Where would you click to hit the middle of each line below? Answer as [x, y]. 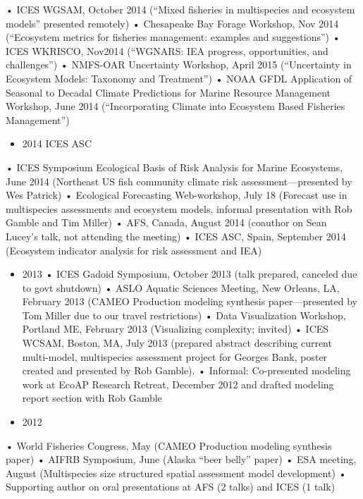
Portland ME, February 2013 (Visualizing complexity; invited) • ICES [176, 329]
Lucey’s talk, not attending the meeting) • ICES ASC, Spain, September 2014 [176, 236]
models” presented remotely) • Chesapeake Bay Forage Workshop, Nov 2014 [172, 23]
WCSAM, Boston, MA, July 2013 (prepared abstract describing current [177, 343]
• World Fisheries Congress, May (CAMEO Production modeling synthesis [169, 445]
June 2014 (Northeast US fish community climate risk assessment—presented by [179, 181]
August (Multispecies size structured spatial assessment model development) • [176, 473]
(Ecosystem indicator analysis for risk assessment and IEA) [134, 250]
